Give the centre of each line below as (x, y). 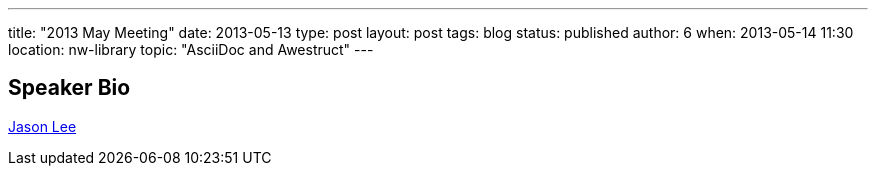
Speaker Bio (69, 88)
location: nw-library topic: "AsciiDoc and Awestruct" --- (191, 49)
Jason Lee (42, 126)
